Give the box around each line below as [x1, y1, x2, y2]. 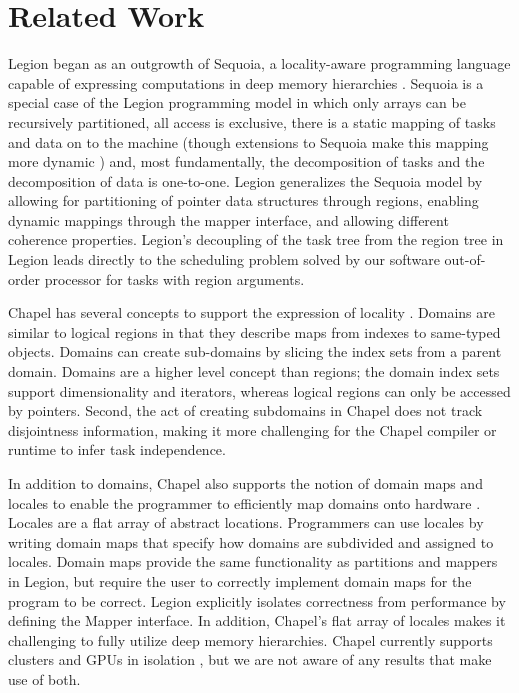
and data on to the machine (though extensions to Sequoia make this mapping [8, 131, 489, 152]
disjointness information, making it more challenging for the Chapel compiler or [8, 419, 497, 440]
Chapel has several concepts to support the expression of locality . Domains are [8, 302, 495, 323]
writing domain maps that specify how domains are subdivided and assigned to [8, 531, 494, 552]
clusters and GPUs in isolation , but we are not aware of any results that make [8, 649, 492, 670]
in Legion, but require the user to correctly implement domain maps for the [8, 570, 472, 591]
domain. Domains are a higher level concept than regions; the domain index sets [8, 361, 500, 382]
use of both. [8, 668, 81, 689]
